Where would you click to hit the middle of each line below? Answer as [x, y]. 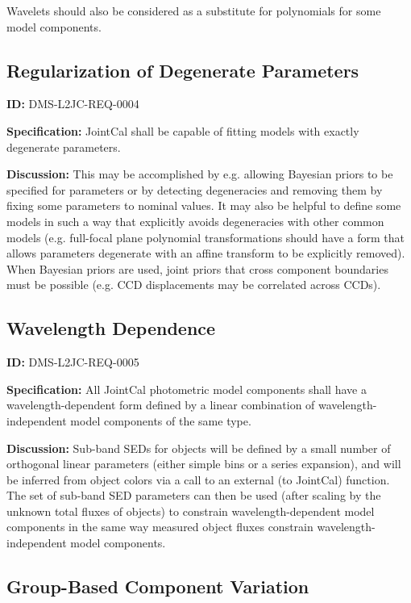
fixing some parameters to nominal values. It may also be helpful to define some [204, 205]
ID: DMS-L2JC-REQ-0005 [73, 362]
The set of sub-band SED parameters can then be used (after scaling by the [194, 495]
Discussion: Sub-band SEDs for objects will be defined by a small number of [199, 448]
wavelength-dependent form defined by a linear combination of [161, 405]
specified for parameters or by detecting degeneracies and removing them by [195, 189]
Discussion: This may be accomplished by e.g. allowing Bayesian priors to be [200, 174]
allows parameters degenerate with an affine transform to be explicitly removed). [206, 253]
